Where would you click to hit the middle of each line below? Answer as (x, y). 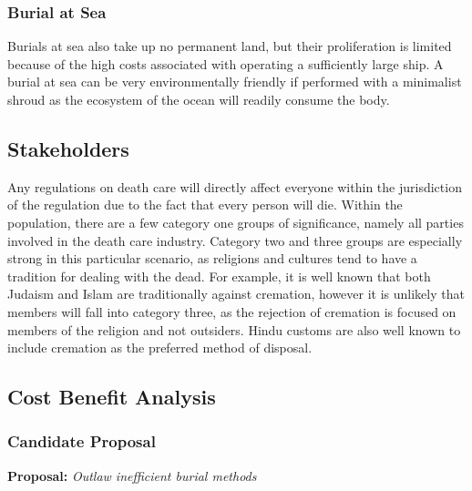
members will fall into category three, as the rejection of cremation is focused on (232, 311)
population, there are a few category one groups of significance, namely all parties (236, 222)
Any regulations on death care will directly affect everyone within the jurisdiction (235, 186)
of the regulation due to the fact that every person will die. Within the (205, 205)
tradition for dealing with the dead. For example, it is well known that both (219, 276)
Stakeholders (68, 148)
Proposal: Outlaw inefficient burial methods (132, 475)
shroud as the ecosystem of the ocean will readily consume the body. (199, 99)
